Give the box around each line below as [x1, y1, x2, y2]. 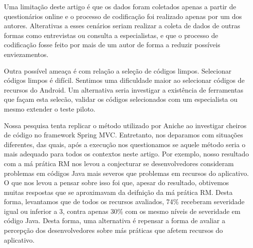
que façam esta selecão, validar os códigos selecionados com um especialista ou [4, 94, 238, 104]
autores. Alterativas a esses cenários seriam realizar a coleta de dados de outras [4, 20, 240, 31]
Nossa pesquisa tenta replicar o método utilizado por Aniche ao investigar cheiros [4, 120, 247, 130]
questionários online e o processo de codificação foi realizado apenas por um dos [4, 11, 242, 21]
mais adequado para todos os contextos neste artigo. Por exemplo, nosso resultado [4, 149, 249, 159]
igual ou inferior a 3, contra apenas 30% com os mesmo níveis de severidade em [4, 206, 241, 216]
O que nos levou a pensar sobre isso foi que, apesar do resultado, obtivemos [4, 177, 229, 188]
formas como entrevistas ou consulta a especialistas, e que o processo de [4, 30, 218, 40]
